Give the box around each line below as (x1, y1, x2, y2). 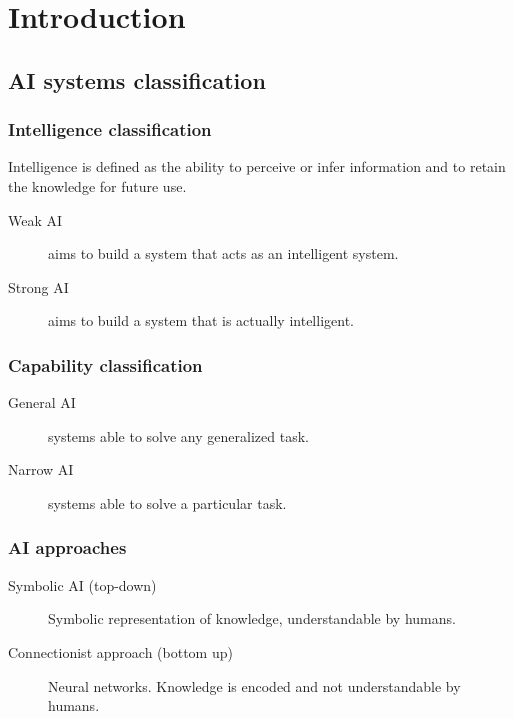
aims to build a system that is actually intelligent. (48, 310, 354, 331)
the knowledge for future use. (8, 175, 187, 196)
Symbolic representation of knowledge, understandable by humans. (48, 608, 456, 629)
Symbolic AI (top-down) (8, 574, 157, 595)
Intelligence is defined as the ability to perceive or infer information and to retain (8, 156, 506, 177)
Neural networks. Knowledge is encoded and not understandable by (48, 675, 461, 696)
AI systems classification (8, 64, 266, 95)
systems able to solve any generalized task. (48, 425, 309, 446)
